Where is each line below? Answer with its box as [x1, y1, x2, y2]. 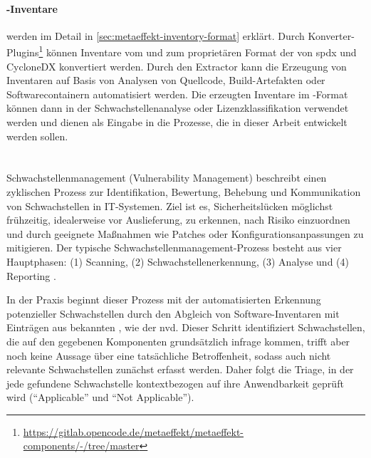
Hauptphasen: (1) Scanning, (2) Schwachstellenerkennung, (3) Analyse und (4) [6, 254, 349, 269]
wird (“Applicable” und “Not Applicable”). [6, 390, 194, 405]
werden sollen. [6, 128, 68, 143]
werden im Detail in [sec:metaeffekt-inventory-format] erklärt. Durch [6, 28, 305, 43]
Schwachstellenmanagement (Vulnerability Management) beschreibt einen [6, 170, 327, 185]
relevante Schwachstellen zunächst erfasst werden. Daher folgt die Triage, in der [6, 362, 354, 377]
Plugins [6, 45, 39, 60]
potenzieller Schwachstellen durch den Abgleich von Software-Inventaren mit [6, 306, 340, 321]
